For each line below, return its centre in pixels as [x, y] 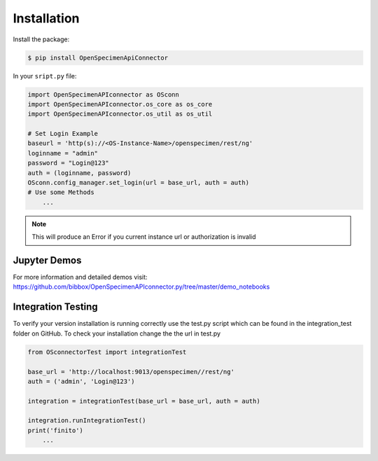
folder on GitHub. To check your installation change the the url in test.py [117, 333]
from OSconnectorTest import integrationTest [107, 352]
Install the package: [41, 39]
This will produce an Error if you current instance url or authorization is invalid [144, 237]
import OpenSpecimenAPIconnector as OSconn [104, 94]
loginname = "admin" [63, 153]
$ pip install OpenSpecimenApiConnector [98, 57]
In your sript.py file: [45, 76]
